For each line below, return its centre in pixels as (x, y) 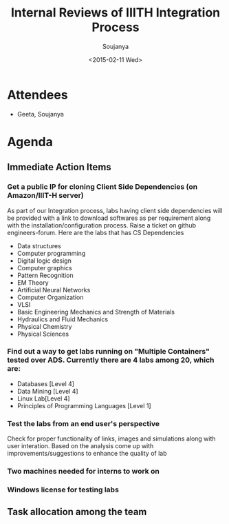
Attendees (37, 95)
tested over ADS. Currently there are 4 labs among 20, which (111, 360)
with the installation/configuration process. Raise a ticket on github (101, 225)
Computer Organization (50, 297)
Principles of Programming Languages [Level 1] (84, 405)
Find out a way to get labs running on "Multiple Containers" (108, 352)
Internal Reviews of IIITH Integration (116, 13)
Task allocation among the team (77, 512)
